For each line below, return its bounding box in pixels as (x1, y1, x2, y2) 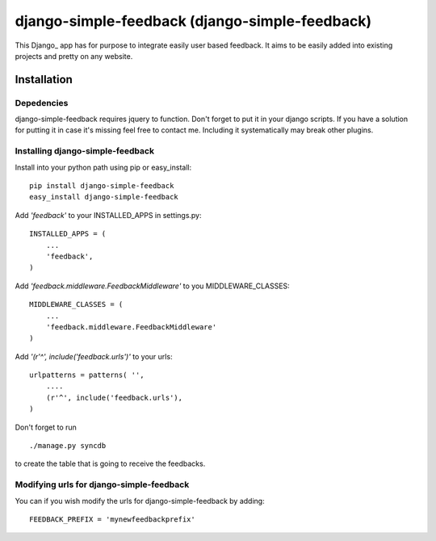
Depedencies (15, 97, 69, 108)
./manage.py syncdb (29, 441, 107, 451)
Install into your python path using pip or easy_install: (15, 162, 192, 172)
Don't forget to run (15, 422, 77, 432)
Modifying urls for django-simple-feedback (15, 479, 190, 490)
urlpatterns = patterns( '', (29, 371, 145, 380)
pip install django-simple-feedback (29, 182, 174, 191)
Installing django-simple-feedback (15, 145, 155, 157)
